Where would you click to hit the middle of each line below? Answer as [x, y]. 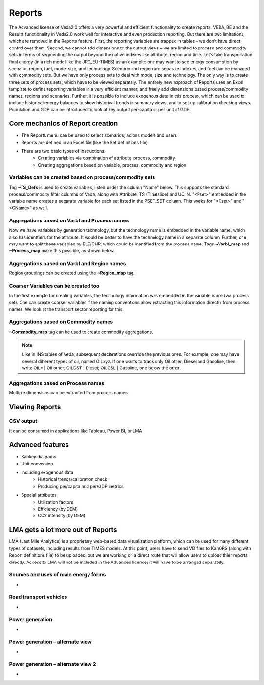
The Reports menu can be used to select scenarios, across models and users [99, 135]
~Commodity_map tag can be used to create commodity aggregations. [81, 332]
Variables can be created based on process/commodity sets [82, 177]
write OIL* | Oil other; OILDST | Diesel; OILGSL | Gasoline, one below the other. [101, 368]
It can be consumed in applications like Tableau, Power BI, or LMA [76, 431]
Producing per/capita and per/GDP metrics [81, 486]
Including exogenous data [47, 472]
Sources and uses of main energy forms [57, 575]
